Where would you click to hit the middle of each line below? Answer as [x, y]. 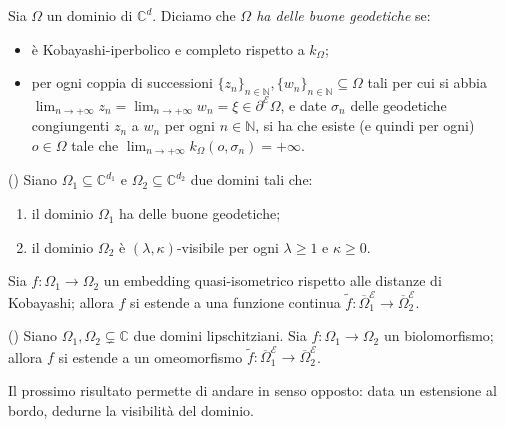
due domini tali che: [251, 179]
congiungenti [70, 125]
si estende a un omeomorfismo [150, 356]
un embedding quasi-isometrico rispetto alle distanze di [272, 280]
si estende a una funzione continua [235, 301]
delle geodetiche [398, 104]
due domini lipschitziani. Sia [220, 335]
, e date [303, 104]
